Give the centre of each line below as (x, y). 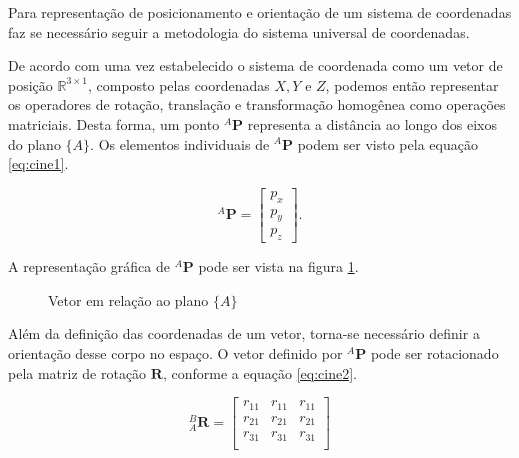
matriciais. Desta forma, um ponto (114, 123)
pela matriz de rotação (77, 372)
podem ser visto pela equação (387, 143)
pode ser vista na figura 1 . (278, 266)
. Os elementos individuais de (180, 143)
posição (30, 84)
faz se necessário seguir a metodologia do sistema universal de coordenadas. (239, 31)
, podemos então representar (412, 84)
